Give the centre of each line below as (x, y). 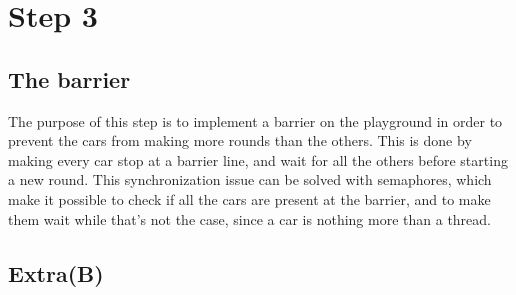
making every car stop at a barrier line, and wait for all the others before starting (258, 159)
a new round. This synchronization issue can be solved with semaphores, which (250, 179)
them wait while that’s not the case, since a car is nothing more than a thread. (249, 218)
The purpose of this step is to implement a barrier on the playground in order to (255, 120)
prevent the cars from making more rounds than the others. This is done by (240, 140)
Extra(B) (56, 272)
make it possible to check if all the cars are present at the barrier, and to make (249, 198)
